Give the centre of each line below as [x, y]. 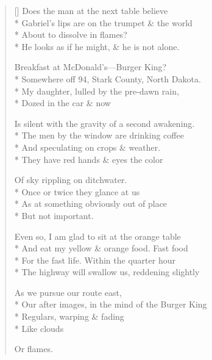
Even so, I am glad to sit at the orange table [97, 236]
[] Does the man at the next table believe [91, 10]
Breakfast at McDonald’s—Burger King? [90, 67]
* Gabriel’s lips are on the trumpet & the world [103, 22]
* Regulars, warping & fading [69, 316]
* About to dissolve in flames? [71, 34]
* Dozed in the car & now [62, 103]
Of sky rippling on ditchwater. [71, 180]
